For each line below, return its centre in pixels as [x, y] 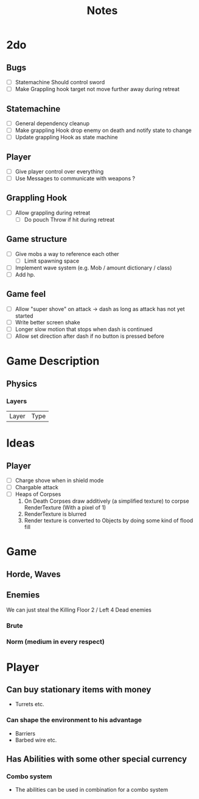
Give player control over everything [59, 171]
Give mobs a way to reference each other [67, 254]
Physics [22, 383]
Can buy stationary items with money [79, 690]
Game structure [37, 239]
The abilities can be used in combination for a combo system [92, 790]
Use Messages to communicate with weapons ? [75, 178]
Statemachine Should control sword [60, 82]
